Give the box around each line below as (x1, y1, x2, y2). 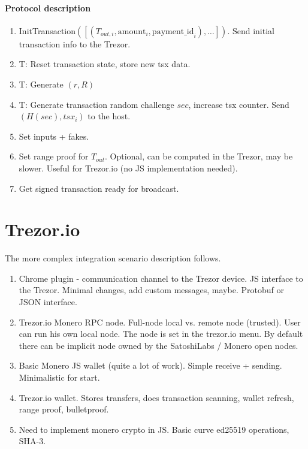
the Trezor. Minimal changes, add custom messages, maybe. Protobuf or (19, 284, 284, 296)
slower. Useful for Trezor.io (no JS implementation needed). (19, 161, 238, 174)
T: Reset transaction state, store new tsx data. (19, 58, 191, 70)
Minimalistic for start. (19, 371, 100, 384)
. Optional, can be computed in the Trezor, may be (105, 150, 293, 162)
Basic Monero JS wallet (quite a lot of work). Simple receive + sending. (19, 359, 282, 372)
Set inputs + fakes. (19, 129, 89, 142)
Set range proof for (19, 150, 89, 162)
